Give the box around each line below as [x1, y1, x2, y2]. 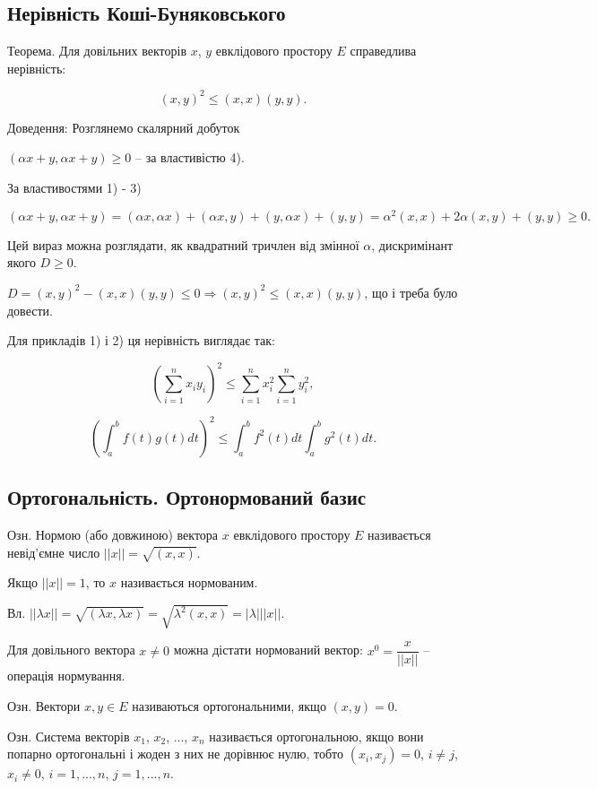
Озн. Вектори [7, 697, 81, 715]
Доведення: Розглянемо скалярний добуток [7, 117, 240, 136]
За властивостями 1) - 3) [7, 178, 142, 197]
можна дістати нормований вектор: [173, 640, 363, 659]
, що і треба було [364, 282, 458, 301]
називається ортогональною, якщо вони [209, 726, 424, 745]
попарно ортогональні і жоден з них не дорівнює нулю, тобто [7, 744, 344, 763]
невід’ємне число [7, 542, 100, 561]
